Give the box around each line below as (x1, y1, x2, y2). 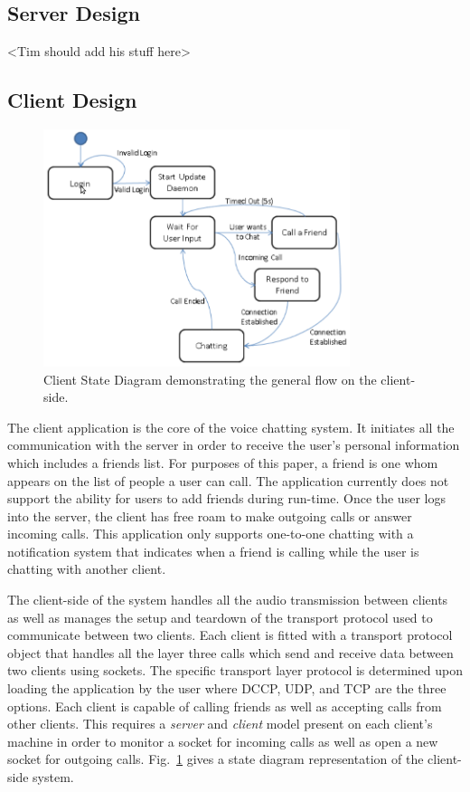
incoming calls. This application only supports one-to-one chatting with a (7, 524, 414, 543)
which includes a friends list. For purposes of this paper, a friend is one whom (7, 453, 438, 472)
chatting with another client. (7, 559, 166, 578)
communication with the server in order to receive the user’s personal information (7, 435, 460, 454)
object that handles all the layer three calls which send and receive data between (7, 643, 454, 662)
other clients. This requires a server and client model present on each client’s (7, 714, 433, 733)
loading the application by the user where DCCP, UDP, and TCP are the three (7, 679, 446, 698)
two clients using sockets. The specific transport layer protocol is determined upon (7, 661, 463, 680)
